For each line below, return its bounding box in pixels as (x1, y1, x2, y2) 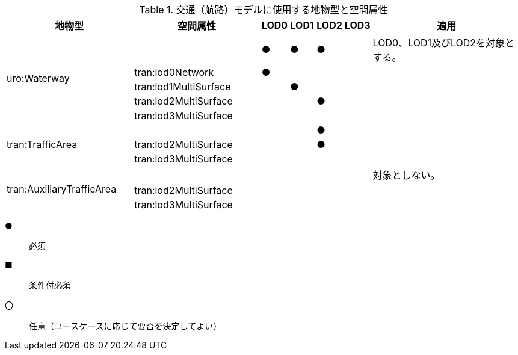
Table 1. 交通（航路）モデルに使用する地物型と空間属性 (139, 4, 388, 16)
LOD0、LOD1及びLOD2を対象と (372, 37, 515, 49)
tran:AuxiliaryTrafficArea (7, 183, 117, 195)
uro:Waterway (7, 72, 70, 84)
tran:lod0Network (134, 66, 214, 78)
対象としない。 (372, 169, 440, 181)
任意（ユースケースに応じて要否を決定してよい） (29, 321, 222, 331)
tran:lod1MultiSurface (134, 81, 231, 93)
